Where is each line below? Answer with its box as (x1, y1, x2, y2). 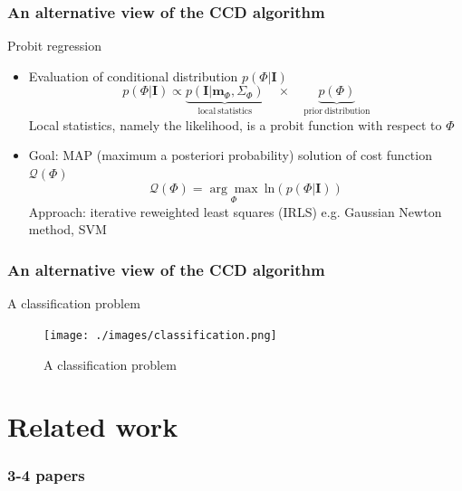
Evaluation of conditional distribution (28, 66, 238, 85)
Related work (7, 408, 178, 445)
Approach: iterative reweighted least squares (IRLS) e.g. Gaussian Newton (28, 202, 442, 221)
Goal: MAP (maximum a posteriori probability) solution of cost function (28, 146, 432, 165)
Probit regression (7, 36, 101, 55)
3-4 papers (7, 464, 85, 486)
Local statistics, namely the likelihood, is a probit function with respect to (28, 115, 442, 134)
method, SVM (28, 220, 107, 239)
